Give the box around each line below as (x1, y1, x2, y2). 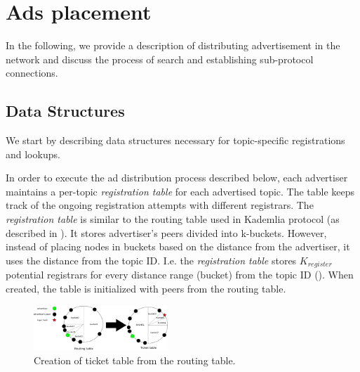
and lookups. (6, 146, 60, 161)
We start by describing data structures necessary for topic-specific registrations (6, 133, 345, 148)
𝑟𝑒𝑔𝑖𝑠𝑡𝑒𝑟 (307, 261, 332, 269)
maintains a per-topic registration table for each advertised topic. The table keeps (6, 184, 355, 198)
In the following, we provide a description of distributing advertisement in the (6, 38, 340, 53)
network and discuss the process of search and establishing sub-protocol (6, 51, 314, 66)
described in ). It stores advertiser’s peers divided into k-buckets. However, (6, 225, 327, 240)
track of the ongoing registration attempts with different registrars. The (6, 198, 314, 212)
